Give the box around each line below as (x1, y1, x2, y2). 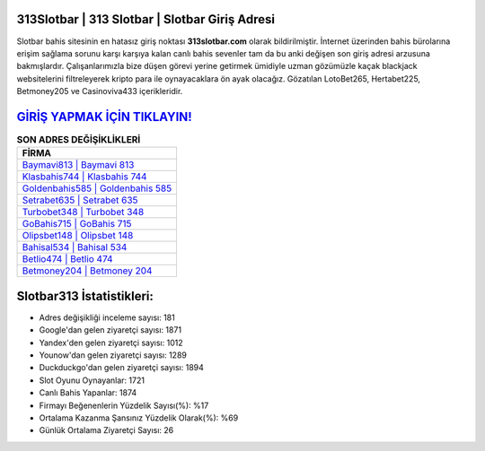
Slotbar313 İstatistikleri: (16, 288, 154, 304)
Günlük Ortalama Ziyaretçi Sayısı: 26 (39, 425, 174, 436)
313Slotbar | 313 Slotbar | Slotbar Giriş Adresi (16, 12, 276, 27)
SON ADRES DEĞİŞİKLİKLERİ (16, 134, 141, 146)
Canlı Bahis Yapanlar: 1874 (39, 387, 137, 398)
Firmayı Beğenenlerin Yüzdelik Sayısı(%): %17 (39, 400, 209, 411)
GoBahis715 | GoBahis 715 (22, 218, 132, 230)
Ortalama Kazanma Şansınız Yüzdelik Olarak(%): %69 (39, 412, 239, 423)
